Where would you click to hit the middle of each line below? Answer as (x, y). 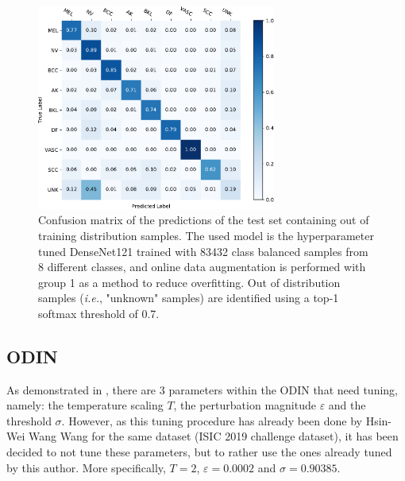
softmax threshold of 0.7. (99, 313)
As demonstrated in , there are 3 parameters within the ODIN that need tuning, (202, 389)
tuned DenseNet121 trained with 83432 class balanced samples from (203, 251)
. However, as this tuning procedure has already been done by (212, 420)
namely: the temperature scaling (85, 405)
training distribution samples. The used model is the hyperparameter (206, 235)
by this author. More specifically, (86, 467)
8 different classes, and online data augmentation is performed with (202, 267)
